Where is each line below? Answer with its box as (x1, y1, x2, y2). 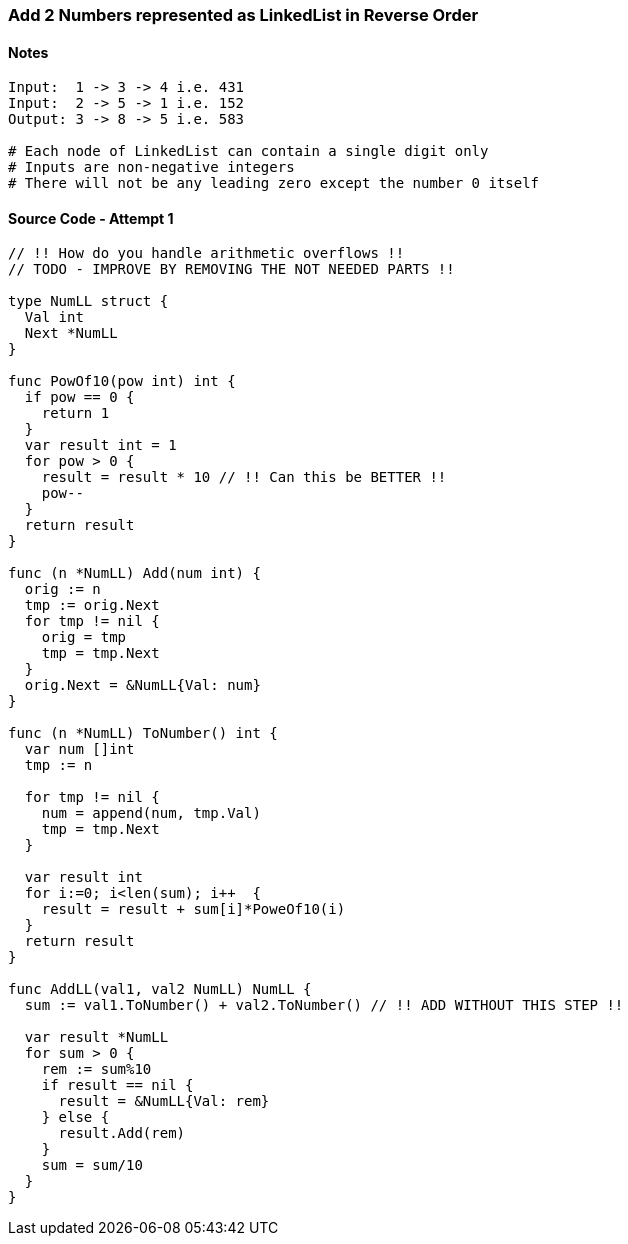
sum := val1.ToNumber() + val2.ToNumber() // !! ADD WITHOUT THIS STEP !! (24, 997, 624, 1014)
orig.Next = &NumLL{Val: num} (24, 677, 261, 694)
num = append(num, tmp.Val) (41, 805, 261, 822)
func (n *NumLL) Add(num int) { (8, 565, 261, 582)
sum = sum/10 (41, 1157, 143, 1174)
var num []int (24, 741, 135, 758)
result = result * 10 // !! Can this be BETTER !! (41, 469, 447, 486)
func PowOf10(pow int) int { (8, 373, 236, 390)
